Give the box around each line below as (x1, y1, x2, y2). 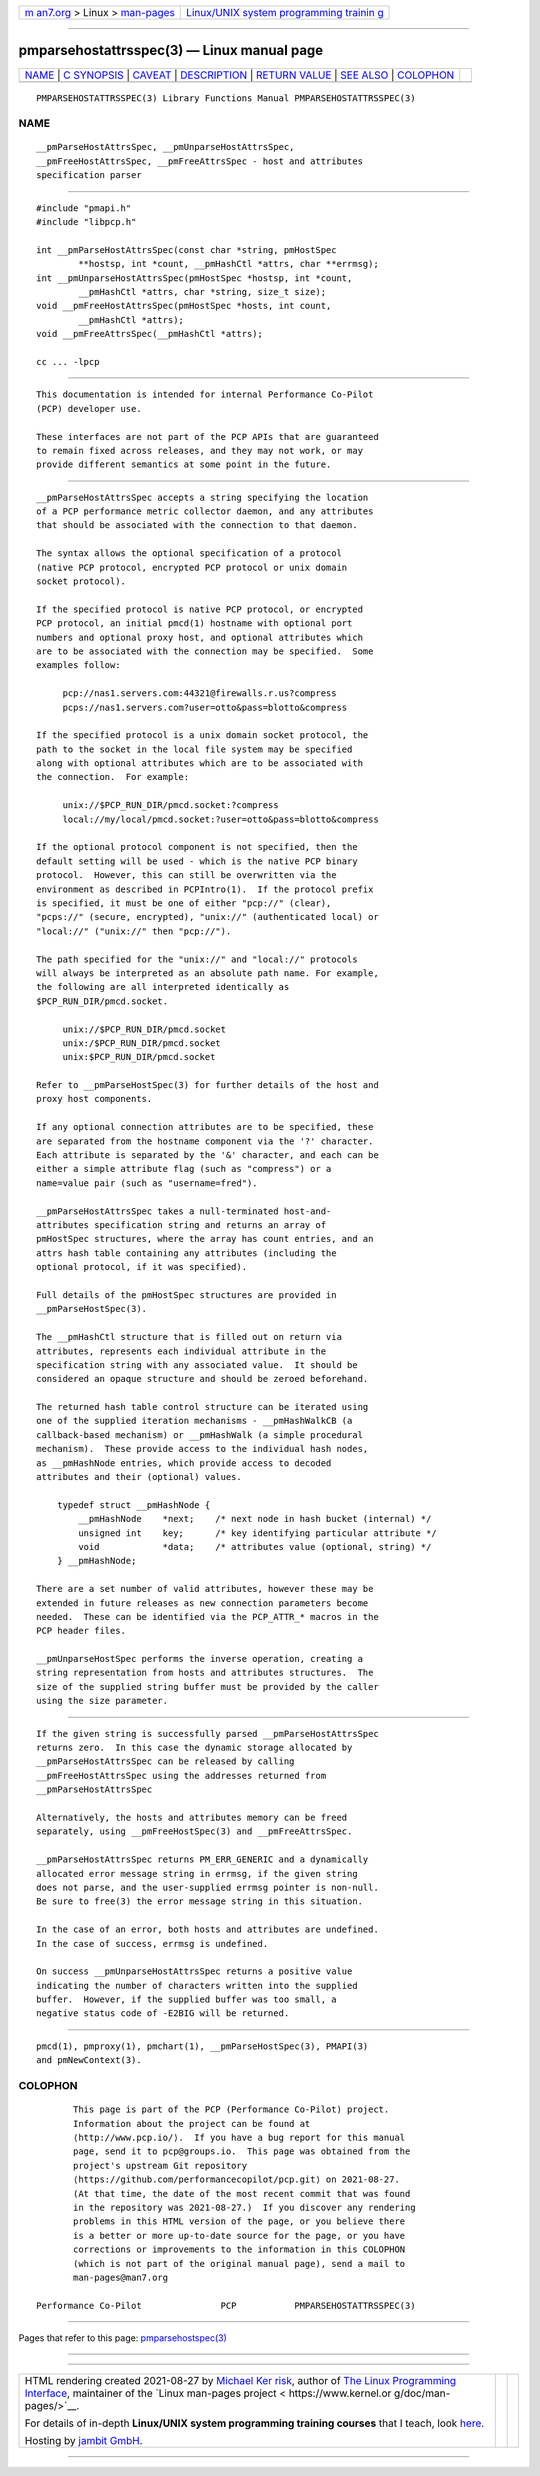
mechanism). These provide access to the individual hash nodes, (36, 1443, 369, 1455)
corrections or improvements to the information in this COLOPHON (73, 2244, 406, 2255)
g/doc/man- (393, 2386, 451, 2400)
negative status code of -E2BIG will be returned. (36, 2008, 290, 2019)
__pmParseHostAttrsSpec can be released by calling (36, 1756, 295, 1767)
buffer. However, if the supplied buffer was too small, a (36, 1994, 337, 2005)
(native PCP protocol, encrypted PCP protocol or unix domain (36, 561, 348, 573)
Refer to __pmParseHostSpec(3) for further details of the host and (36, 1080, 379, 1091)
